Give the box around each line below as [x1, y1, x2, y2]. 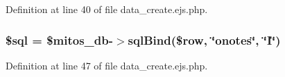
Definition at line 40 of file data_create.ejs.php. [6, 2, 208, 16]
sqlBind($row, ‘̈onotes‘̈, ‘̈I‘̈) [128, 31, 281, 48]
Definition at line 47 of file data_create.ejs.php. [6, 58, 208, 72]
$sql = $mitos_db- [6, 31, 113, 48]
